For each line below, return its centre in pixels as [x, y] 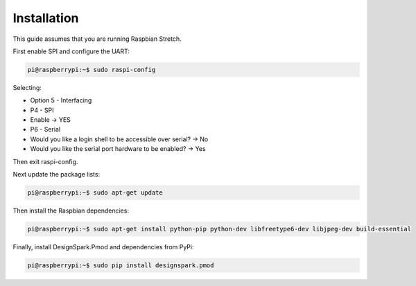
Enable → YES [50, 120]
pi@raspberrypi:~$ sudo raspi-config [92, 70]
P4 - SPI [42, 110]
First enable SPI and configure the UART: [71, 51]
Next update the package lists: [57, 175]
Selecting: [27, 87]
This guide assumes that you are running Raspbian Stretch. [97, 39]
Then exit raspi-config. [45, 161]
